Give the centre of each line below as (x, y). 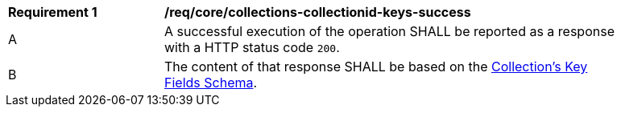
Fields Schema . (211, 83)
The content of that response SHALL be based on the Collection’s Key (376, 67)
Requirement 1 (53, 12)
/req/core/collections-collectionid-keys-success (318, 12)
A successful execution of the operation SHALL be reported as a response (389, 31)
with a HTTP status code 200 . (252, 47)
